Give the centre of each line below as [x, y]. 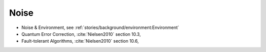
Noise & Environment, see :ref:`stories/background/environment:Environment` [100, 27]
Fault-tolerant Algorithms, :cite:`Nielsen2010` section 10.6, [80, 41]
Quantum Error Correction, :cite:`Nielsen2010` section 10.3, [81, 34]
